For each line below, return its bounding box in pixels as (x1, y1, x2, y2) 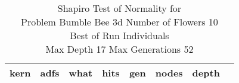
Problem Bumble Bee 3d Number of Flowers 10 (21, 15, 218, 28)
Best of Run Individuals (70, 28, 169, 42)
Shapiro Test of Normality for (57, 1, 182, 15)
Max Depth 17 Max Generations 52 (45, 42, 194, 56)
